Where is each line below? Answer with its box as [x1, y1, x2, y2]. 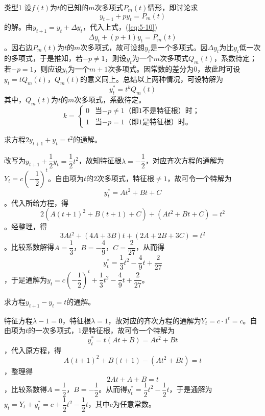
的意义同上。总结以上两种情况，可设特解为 [80, 74, 223, 84]
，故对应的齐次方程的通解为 [108, 315, 201, 325]
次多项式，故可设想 [80, 41, 145, 52]
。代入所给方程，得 [4, 197, 68, 208]
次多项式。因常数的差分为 [108, 63, 194, 74]
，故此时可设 [197, 63, 240, 74]
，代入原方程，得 [4, 344, 61, 355]
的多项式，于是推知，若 [4, 52, 83, 63]
